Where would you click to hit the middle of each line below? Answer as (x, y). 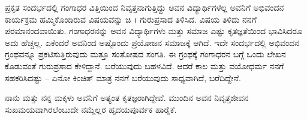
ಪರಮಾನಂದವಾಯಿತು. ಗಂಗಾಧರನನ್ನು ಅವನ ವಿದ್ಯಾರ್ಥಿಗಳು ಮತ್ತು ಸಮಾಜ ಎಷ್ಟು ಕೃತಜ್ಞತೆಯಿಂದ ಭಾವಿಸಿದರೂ (153, 31)
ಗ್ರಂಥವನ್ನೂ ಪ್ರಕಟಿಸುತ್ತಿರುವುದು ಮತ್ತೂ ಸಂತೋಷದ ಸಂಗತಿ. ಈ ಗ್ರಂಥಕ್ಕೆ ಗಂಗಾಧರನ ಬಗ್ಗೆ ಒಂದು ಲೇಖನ (145, 54)
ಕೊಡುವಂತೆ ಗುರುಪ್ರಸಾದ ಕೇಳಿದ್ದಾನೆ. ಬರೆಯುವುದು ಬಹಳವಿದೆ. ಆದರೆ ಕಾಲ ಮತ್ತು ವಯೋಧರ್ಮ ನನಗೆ (145, 65)
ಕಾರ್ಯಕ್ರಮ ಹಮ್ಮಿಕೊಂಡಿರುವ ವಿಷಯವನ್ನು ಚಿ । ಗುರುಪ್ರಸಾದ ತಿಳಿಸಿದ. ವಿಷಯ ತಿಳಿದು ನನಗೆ (131, 19)
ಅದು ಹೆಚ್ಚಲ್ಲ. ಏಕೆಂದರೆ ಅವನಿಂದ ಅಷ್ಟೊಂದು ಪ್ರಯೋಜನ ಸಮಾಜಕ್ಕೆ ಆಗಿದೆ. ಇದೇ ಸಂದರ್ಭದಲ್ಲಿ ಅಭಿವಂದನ (152, 42)
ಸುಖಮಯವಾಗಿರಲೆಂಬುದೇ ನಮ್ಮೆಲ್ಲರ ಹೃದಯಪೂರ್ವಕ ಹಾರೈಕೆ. (91, 109)
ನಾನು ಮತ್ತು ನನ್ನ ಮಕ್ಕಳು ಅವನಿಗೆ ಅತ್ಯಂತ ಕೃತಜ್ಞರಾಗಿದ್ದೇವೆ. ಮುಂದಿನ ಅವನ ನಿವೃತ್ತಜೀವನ (127, 98)
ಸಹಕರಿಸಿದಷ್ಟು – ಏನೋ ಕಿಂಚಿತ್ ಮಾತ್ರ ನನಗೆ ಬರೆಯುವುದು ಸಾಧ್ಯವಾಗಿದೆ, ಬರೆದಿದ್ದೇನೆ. (123, 77)
